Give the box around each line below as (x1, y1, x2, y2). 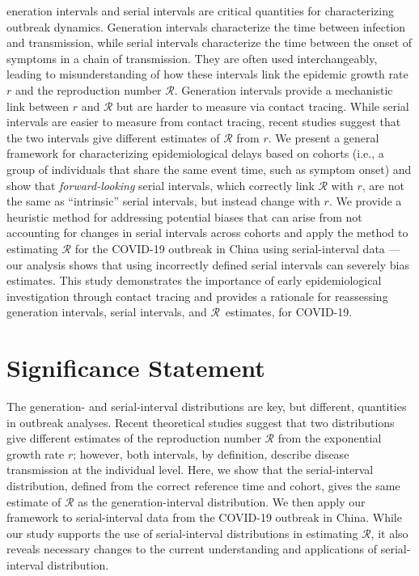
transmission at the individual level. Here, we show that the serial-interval (6, 461, 374, 478)
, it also (370, 524, 408, 541)
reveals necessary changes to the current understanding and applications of (6, 540, 377, 557)
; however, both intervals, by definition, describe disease (73, 445, 349, 462)
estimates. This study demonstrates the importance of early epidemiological (6, 272, 382, 289)
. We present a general (268, 129, 379, 146)
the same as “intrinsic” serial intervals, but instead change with (6, 193, 320, 210)
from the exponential (277, 430, 382, 447)
